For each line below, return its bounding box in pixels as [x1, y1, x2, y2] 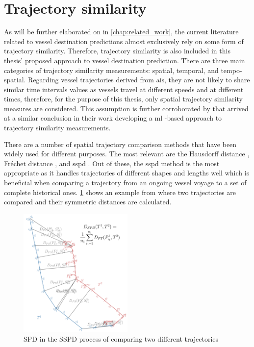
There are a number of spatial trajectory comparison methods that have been [4, 139, 237, 149]
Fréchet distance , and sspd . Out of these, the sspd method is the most [4, 158, 220, 168]
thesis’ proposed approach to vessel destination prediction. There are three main [4, 55, 245, 65]
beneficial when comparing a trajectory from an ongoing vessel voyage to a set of [4, 177, 247, 188]
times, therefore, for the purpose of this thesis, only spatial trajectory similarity [4, 94, 243, 104]
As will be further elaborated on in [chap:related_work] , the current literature [4, 26, 239, 37]
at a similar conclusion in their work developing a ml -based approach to [4, 113, 222, 123]
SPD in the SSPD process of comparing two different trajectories [24, 333, 219, 344]
